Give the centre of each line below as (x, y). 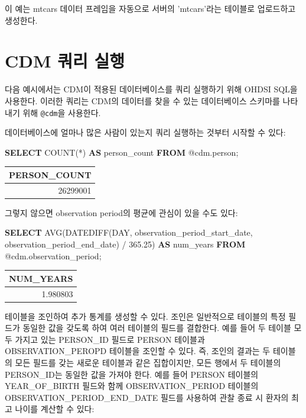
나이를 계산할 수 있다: (55, 409)
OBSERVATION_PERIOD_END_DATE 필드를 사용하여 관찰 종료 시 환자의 (147, 397)
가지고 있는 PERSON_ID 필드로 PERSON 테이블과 (110, 339)
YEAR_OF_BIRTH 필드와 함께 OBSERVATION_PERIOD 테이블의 (132, 386)
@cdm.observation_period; (53, 255)
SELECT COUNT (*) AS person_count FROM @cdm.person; (122, 152)
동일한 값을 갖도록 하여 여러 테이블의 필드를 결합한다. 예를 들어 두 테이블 (157, 328)
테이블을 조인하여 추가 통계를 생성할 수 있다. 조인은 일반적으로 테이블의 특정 (145, 316)
